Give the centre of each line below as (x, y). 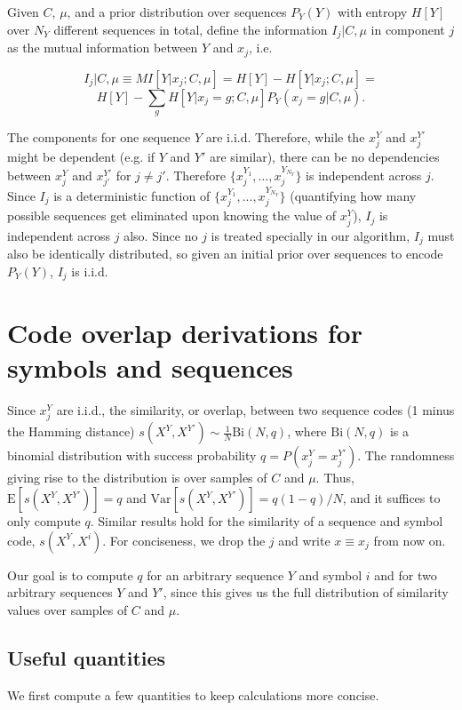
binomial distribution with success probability (132, 455)
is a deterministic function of (132, 195)
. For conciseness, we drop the (184, 540)
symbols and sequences (150, 367)
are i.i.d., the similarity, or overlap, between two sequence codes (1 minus (255, 410)
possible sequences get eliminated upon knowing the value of (172, 215)
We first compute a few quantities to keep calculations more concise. (193, 694)
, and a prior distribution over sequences (177, 12)
